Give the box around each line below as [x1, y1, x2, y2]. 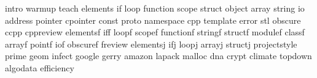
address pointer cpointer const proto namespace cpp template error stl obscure [5, 13, 301, 26]
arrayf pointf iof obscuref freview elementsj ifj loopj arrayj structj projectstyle [5, 37, 297, 50]
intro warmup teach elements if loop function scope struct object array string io [5, 2, 305, 14]
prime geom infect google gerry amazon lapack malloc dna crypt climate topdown [5, 49, 312, 62]
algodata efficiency [5, 61, 74, 74]
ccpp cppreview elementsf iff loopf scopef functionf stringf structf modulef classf [5, 26, 305, 38]
